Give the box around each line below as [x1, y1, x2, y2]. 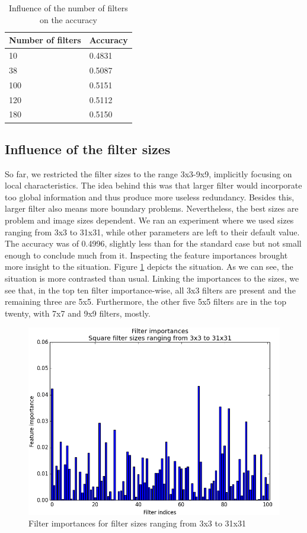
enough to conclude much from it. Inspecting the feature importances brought [5, 248, 288, 261]
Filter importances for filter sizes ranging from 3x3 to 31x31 [28, 517, 246, 529]
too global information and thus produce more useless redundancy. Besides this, [5, 190, 295, 203]
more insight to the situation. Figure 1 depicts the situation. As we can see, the [5, 260, 293, 273]
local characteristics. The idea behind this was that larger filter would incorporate [5, 179, 302, 192]
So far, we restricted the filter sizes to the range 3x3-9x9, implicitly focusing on [5, 167, 292, 180]
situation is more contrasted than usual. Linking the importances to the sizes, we [5, 272, 299, 285]
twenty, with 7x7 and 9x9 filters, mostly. [5, 307, 151, 319]
